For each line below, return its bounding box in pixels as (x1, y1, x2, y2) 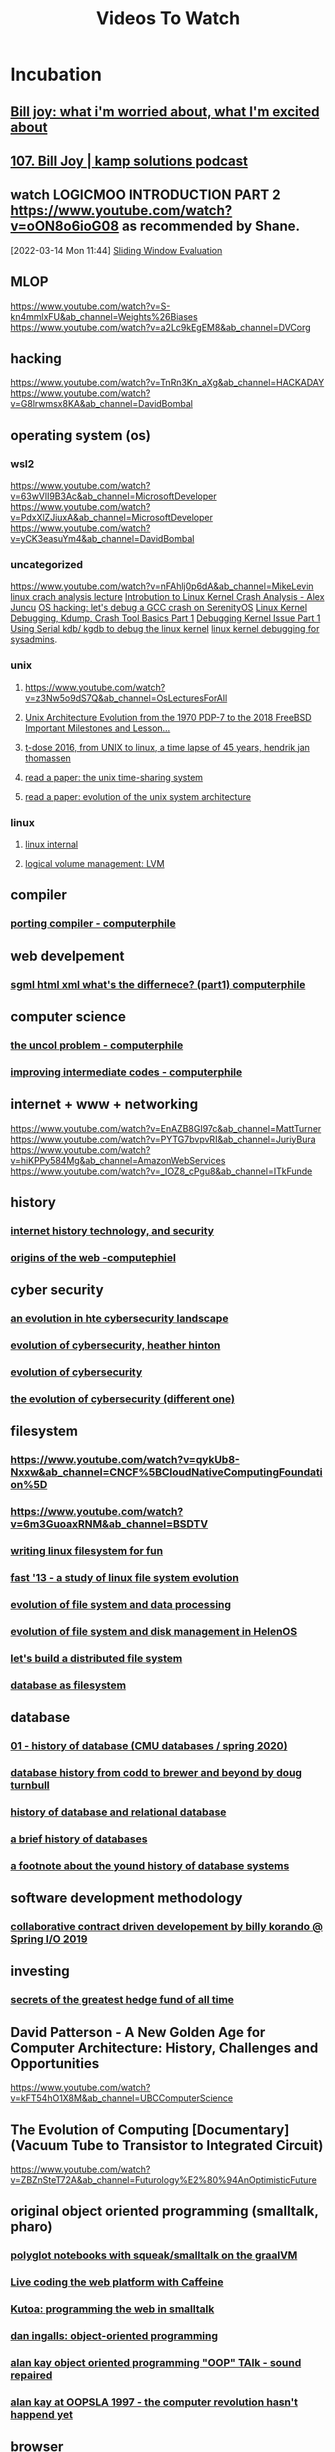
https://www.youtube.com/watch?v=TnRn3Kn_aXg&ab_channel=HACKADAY (10, 377, 325, 389)
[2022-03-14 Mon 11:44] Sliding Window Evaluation (10, 244, 223, 256)
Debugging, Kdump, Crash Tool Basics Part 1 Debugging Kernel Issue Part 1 (10, 612, 321, 624)
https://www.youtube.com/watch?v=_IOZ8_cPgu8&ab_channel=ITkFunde (10, 1165, 313, 1177)
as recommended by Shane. (121, 218, 301, 235)
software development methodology (10, 1890, 243, 1907)
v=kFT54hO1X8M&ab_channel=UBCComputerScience (10, 2092, 233, 2104)
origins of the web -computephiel (10, 1250, 177, 1264)
